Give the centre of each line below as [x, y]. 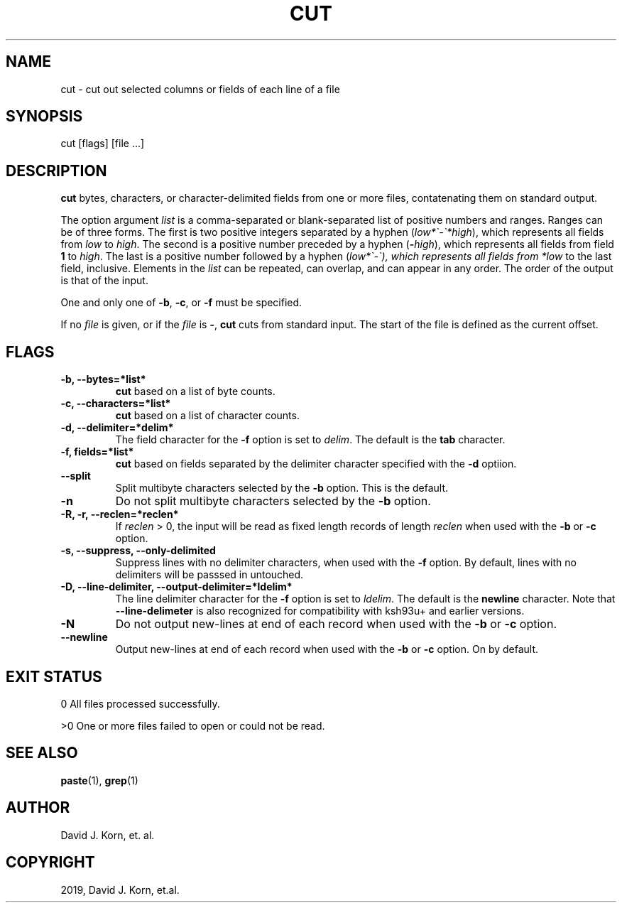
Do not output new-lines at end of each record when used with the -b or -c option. [336, 624]
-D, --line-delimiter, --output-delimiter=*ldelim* [176, 587]
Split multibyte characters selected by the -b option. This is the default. [282, 488]
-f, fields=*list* [97, 452]
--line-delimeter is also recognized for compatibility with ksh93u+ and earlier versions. [320, 611]
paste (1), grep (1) [99, 780]
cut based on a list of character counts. [207, 416]
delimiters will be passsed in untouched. [209, 575]
